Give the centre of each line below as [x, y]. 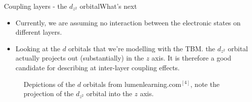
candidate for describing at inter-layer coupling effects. [97, 67]
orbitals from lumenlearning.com [132, 84]
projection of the [49, 93]
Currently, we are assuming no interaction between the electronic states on [128, 22]
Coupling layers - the [36, 6]
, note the [205, 84]
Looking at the [38, 48]
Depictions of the [49, 84]
